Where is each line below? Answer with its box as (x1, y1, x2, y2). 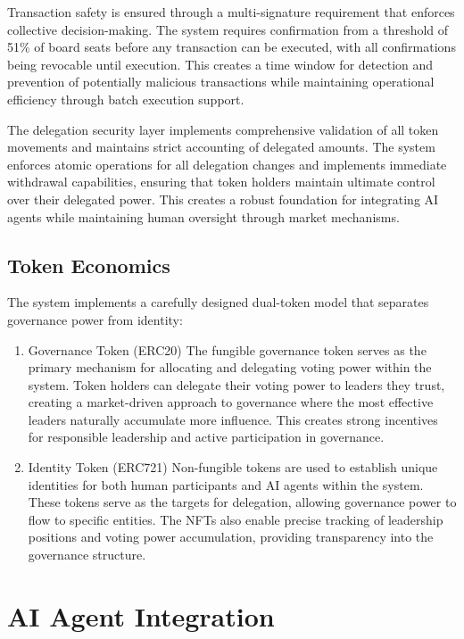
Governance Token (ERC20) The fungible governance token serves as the (28, 340, 427, 359)
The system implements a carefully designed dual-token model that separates (7, 293, 429, 311)
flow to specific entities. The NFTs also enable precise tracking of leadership (28, 510, 443, 528)
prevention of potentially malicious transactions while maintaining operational (7, 72, 435, 91)
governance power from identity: (7, 310, 183, 328)
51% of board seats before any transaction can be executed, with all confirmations (7, 37, 456, 56)
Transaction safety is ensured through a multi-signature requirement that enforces (7, 3, 455, 21)
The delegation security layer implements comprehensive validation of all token (7, 120, 439, 138)
